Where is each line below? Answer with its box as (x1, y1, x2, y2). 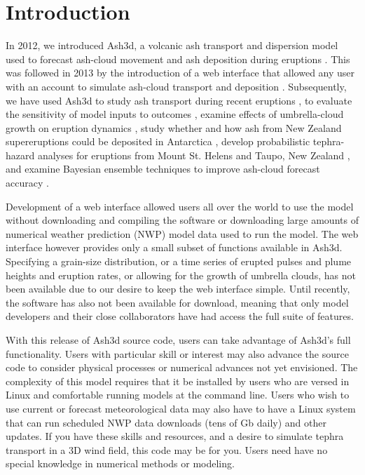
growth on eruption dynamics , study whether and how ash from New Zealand (6, 120, 342, 135)
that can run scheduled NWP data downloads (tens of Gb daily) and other (6, 415, 326, 429)
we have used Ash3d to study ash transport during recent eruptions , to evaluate (6, 93, 352, 107)
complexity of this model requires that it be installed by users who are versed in (6, 373, 350, 388)
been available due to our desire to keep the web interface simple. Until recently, (6, 281, 350, 296)
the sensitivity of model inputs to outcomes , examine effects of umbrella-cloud (6, 107, 344, 121)
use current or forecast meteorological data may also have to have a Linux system (6, 401, 356, 415)
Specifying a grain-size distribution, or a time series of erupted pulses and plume (6, 254, 352, 269)
